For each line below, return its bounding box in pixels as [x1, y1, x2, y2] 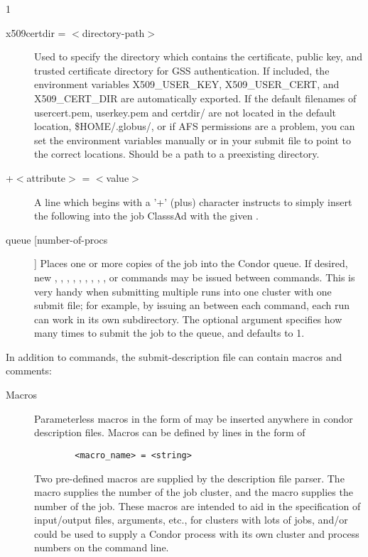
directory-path [82, 25, 145, 40]
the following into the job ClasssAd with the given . [34, 208, 259, 223]
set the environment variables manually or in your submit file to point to [34, 132, 352, 147]
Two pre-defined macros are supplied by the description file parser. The [34, 470, 345, 485]
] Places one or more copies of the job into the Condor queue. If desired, [34, 256, 348, 271]
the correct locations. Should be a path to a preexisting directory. [34, 146, 320, 161]
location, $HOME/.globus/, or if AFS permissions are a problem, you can [34, 119, 355, 134]
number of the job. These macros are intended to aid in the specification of [34, 498, 361, 513]
